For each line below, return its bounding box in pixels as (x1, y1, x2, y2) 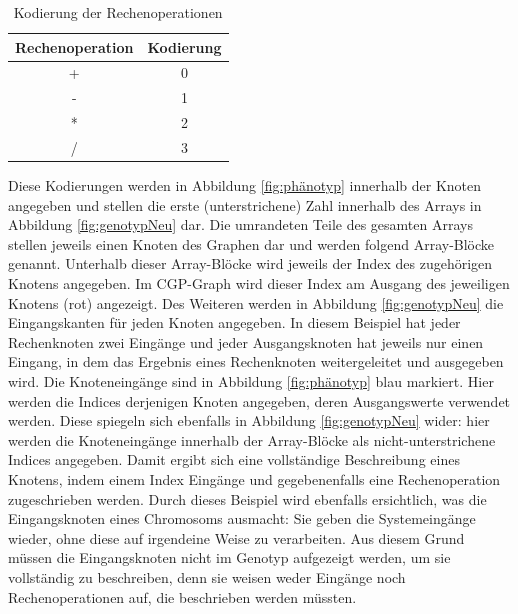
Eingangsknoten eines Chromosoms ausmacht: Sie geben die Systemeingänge (8, 508, 476, 529)
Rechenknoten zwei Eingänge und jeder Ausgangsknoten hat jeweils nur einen (8, 331, 484, 352)
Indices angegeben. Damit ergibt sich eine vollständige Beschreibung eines (8, 449, 460, 470)
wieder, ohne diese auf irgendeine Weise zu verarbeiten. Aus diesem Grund (8, 527, 465, 548)
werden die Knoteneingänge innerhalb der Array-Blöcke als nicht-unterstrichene (8, 429, 496, 450)
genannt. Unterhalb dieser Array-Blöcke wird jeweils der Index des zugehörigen (8, 253, 493, 274)
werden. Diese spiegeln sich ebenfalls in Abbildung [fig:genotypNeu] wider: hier (8, 410, 490, 431)
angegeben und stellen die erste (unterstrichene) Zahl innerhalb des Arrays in (8, 194, 482, 215)
